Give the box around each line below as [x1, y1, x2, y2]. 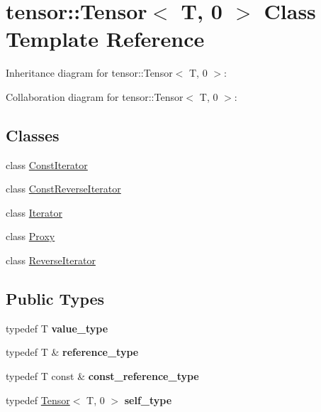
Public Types [6, 288, 105, 310]
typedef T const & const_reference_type [6, 369, 199, 384]
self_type [124, 392, 172, 407]
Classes [6, 124, 60, 146]
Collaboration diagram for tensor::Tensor [6, 89, 184, 104]
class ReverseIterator [6, 253, 96, 268]
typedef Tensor [6, 392, 70, 407]
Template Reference [6, 24, 205, 53]
